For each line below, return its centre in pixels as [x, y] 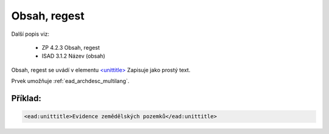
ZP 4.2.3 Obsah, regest [71, 47]
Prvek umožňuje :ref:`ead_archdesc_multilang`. [70, 81]
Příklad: [27, 98]
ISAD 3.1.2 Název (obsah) [73, 56]
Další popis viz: [30, 34]
